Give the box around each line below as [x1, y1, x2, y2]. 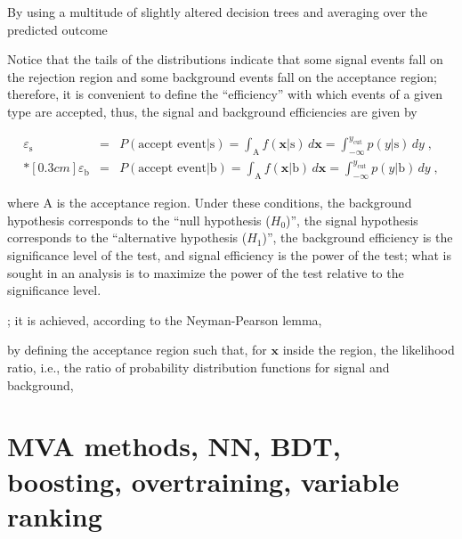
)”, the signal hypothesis [286, 210, 418, 229]
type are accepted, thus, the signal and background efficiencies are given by [7, 102, 417, 120]
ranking [7, 497, 102, 534]
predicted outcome [7, 20, 108, 38]
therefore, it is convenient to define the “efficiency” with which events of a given [7, 85, 443, 103]
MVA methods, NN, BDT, [7, 428, 341, 464]
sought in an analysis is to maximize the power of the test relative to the [7, 263, 404, 282]
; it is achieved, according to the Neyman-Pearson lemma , [7, 310, 322, 329]
